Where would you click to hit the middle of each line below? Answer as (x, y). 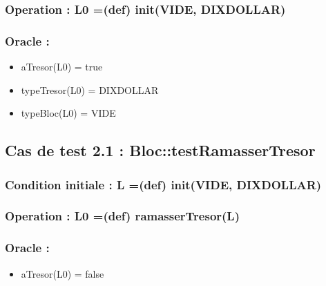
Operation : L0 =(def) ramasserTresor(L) (122, 216)
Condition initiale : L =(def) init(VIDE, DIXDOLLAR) (163, 184)
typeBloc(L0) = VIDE (68, 113)
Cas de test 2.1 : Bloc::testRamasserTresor (160, 150)
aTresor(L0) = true (62, 67)
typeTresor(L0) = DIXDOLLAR (90, 89)
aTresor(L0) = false (63, 273)
